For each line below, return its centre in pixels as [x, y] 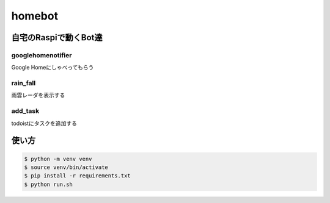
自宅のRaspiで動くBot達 [57, 37]
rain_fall [24, 84]
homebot [35, 16]
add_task [25, 111]
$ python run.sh [49, 184]
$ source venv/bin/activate [66, 167]
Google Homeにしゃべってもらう [53, 68]
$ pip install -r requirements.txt [77, 176]
